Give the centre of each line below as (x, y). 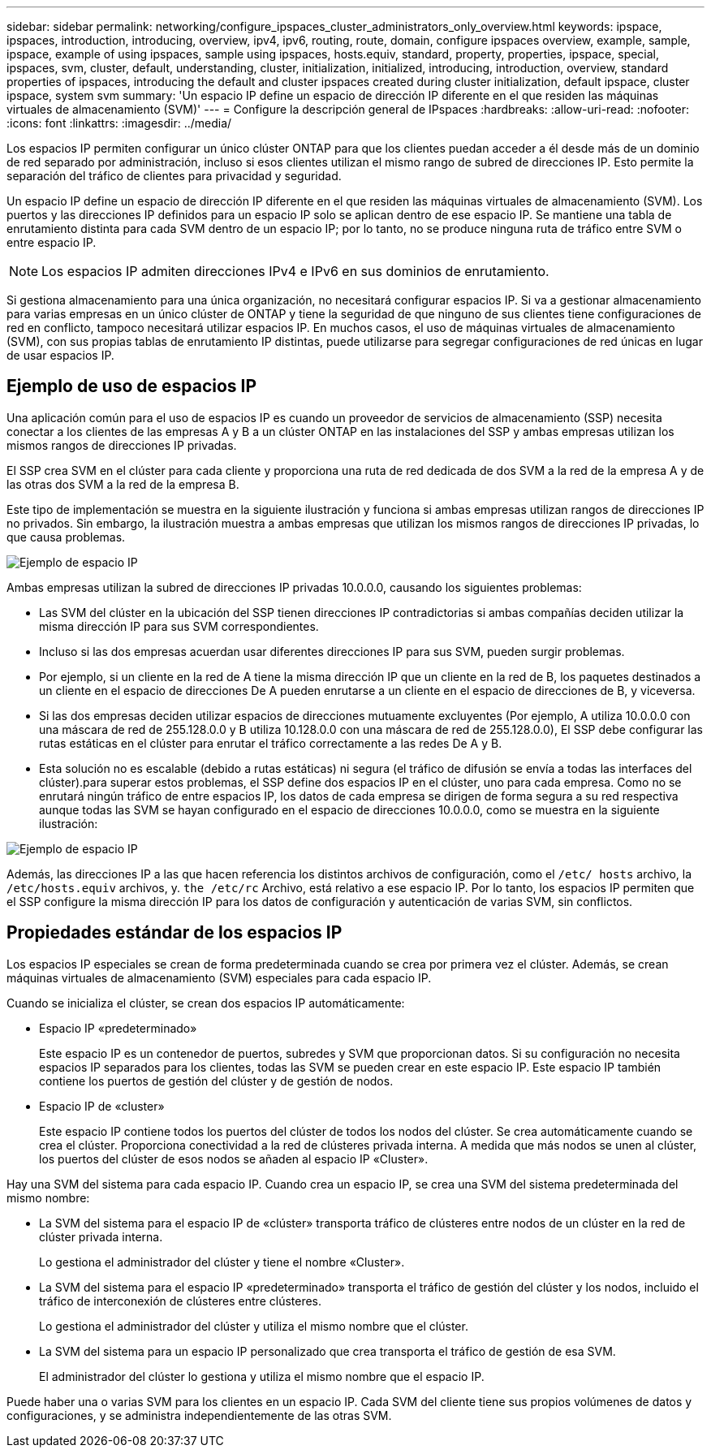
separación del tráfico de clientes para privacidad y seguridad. (174, 176)
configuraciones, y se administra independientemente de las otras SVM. (199, 1415)
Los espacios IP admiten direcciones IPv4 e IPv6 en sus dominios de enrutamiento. (295, 271)
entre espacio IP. (52, 242)
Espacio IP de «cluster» (102, 1106)
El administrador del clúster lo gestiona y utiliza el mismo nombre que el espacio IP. (262, 1376)
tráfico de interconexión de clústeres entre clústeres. (181, 1301)
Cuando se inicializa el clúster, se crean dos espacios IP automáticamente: (206, 1003)
